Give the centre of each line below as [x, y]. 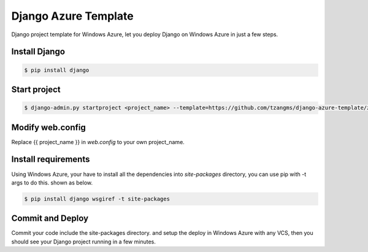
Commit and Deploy [50, 219]
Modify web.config [48, 127]
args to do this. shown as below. [52, 182]
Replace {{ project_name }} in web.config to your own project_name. [98, 142]
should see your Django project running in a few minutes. [83, 242]
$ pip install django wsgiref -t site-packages [97, 199]
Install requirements [51, 159]
